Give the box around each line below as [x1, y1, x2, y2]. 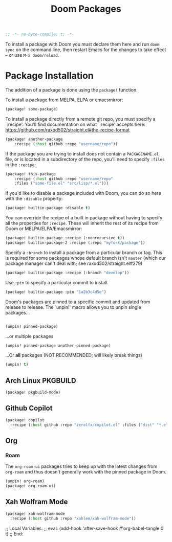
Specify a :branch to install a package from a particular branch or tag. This [5, 249, 162, 256]
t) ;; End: [5, 530, 24, 537]
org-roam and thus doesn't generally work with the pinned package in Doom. [5, 469, 166, 475]
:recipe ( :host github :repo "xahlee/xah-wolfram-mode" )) [10, 516, 137, 521]
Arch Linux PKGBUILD [5, 376, 76, 385]
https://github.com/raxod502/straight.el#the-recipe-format [5, 126, 130, 133]
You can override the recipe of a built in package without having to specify [5, 215, 163, 221]
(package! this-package [5, 171, 56, 176]
